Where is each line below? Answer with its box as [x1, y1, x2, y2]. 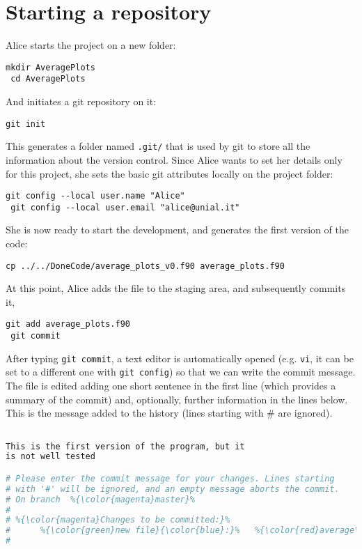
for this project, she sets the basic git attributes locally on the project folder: [6, 166, 333, 180]
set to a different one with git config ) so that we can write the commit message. [6, 364, 356, 379]
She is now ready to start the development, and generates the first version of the [6, 222, 349, 237]
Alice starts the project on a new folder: [6, 38, 176, 52]
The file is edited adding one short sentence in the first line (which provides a [6, 378, 336, 393]
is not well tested [6, 451, 95, 462]
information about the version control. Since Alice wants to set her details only [6, 152, 343, 167]
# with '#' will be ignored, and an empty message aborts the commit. [6, 484, 340, 494]
